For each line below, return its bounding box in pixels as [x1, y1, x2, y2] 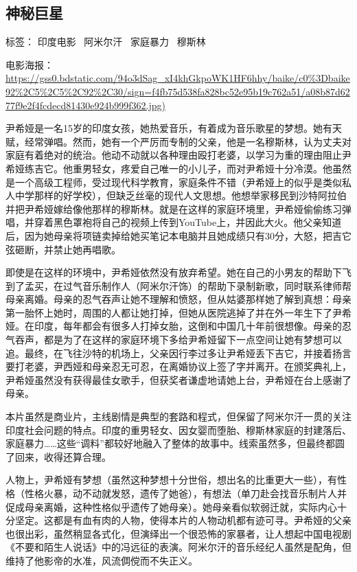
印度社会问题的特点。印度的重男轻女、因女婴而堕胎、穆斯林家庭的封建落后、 [5, 422, 352, 437]
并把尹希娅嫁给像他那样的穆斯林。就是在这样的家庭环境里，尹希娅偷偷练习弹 [5, 201, 352, 216]
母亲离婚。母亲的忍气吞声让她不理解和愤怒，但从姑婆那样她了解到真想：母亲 [5, 292, 352, 306]
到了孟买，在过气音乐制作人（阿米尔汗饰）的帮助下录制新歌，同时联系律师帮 [5, 278, 352, 293]
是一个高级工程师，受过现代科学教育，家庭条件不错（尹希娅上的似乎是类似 [5, 174, 342, 189]
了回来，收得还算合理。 [5, 449, 111, 464]
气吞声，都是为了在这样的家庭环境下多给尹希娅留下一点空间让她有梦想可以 [5, 332, 342, 347]
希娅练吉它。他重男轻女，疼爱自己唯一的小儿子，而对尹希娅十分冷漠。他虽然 [5, 161, 352, 175]
